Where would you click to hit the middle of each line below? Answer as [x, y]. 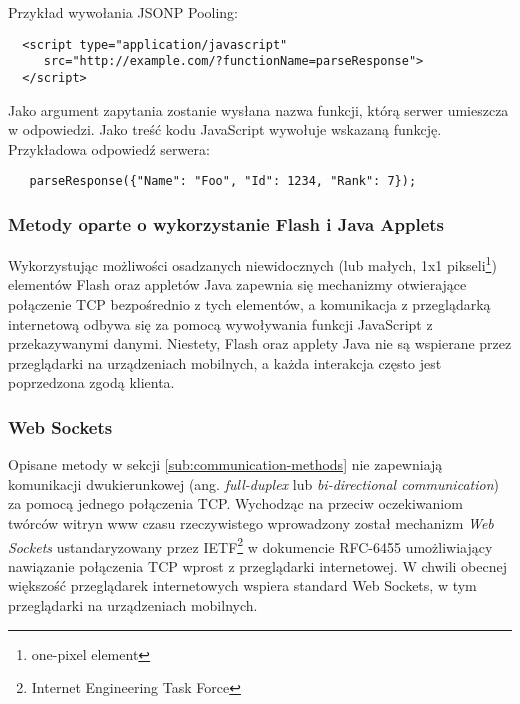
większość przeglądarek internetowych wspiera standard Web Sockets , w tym [242, 585]
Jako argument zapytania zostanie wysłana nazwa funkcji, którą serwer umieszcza [258, 109]
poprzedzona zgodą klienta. [91, 382]
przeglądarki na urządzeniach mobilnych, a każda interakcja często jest [225, 362]
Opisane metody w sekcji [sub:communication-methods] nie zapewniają [225, 464]
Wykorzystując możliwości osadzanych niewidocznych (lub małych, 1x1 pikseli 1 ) [252, 263]
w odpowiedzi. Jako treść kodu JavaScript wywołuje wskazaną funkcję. [225, 129]
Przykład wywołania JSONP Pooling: [123, 12]
